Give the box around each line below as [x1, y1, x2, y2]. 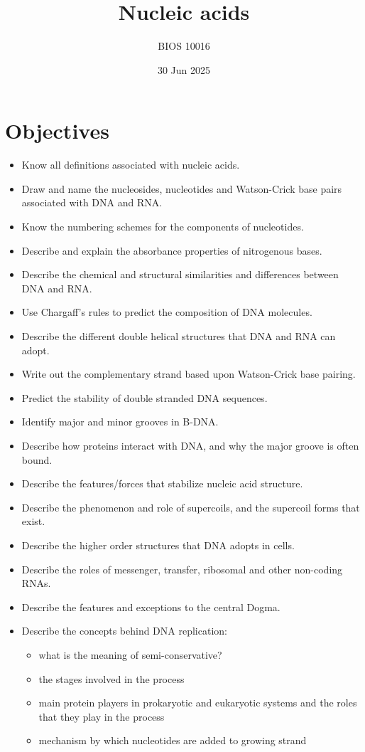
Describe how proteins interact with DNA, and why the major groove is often [21, 438, 359, 452]
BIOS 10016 [158, 38, 210, 53]
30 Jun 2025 [157, 62, 211, 77]
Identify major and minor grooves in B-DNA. [21, 414, 219, 429]
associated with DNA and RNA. [21, 195, 163, 210]
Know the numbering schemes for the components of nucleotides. [21, 219, 304, 234]
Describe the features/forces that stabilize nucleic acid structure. [21, 476, 303, 491]
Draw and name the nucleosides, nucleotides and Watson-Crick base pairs [21, 181, 342, 196]
